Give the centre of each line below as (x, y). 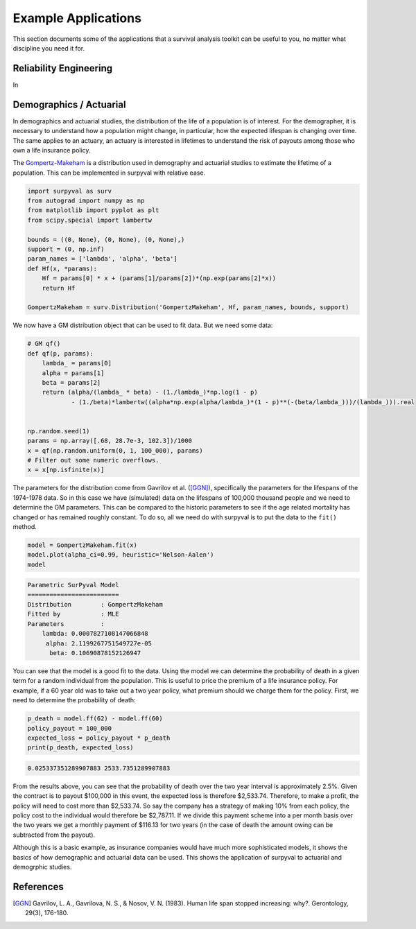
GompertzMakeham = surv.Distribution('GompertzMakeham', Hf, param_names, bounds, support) (188, 307)
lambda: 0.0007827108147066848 (95, 634)
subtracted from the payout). (54, 835)
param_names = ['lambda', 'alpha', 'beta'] (103, 259)
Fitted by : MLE (73, 614)
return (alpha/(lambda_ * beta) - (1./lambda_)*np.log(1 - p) (150, 392)
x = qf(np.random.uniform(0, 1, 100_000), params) (115, 450)
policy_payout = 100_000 (70, 728)
